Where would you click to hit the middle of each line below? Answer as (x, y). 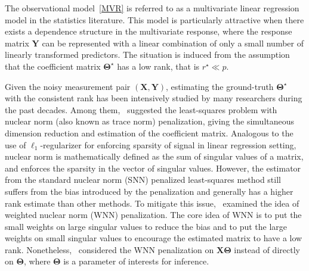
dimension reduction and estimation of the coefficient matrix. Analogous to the (149, 133)
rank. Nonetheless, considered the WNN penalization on (109, 249)
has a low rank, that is (158, 66)
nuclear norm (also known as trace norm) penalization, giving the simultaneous (150, 121)
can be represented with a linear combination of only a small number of (173, 43)
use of (16, 144)
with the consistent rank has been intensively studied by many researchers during (154, 98)
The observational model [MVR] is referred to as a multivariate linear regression (152, 8)
